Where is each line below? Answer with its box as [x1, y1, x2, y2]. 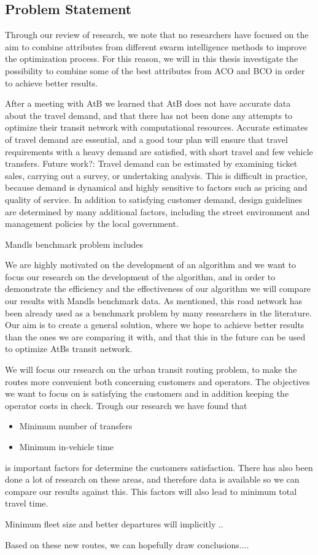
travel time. [5, 497, 48, 510]
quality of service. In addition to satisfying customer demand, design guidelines [5, 193, 303, 205]
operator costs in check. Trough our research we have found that [5, 399, 247, 411]
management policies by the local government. [5, 217, 179, 230]
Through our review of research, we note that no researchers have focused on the [5, 28, 309, 41]
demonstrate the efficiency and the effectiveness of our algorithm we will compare [5, 282, 311, 295]
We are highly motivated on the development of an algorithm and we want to [5, 258, 297, 271]
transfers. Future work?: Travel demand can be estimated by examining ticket [5, 157, 298, 170]
